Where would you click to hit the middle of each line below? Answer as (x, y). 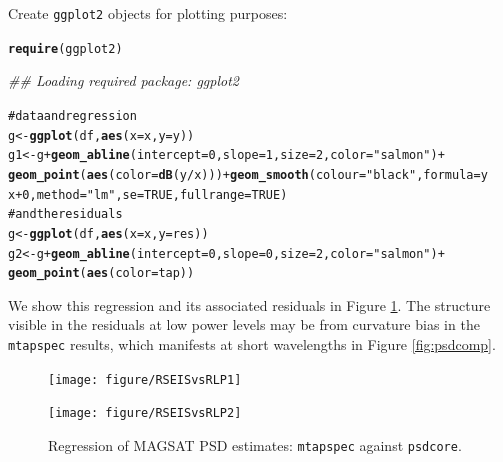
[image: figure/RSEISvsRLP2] (145, 413)
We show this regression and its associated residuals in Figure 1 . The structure (249, 304)
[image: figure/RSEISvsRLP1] (145, 379)
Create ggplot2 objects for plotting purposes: (148, 13)
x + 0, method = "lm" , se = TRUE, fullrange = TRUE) (148, 194)
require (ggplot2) (65, 48)
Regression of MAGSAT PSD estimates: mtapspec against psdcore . (255, 444)
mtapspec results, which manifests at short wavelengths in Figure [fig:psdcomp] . (252, 344)
